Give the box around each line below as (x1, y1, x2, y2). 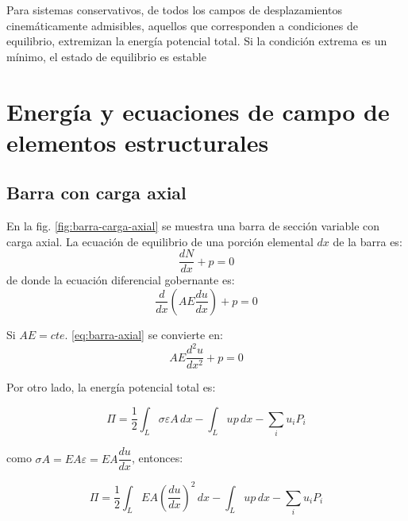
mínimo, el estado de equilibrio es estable (6, 48, 206, 64)
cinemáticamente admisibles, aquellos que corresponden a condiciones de (6, 17, 358, 33)
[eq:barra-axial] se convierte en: (71, 326, 223, 342)
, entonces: (131, 450, 183, 466)
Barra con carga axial (6, 180, 187, 205)
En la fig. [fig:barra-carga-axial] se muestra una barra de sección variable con (6, 218, 380, 234)
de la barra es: (333, 233, 402, 249)
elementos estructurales (6, 125, 269, 158)
